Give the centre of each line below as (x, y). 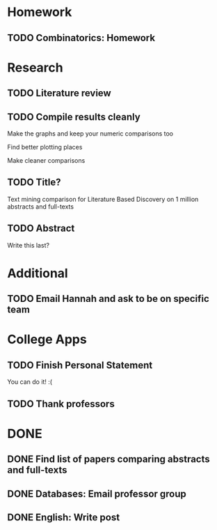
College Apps (47, 340)
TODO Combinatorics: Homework (81, 38)
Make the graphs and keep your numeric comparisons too (90, 134)
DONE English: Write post (64, 517)
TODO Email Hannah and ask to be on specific (108, 299)
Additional (38, 273)
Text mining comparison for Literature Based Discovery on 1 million (103, 199)
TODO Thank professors (61, 404)
